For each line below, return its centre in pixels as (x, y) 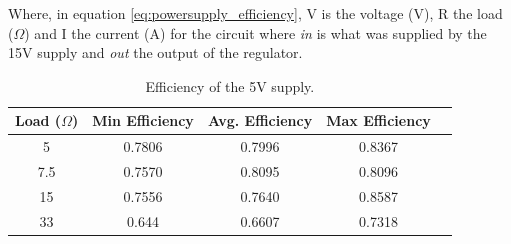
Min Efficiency (143, 120)
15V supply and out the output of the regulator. (155, 52)
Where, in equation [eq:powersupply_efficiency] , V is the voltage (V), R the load (255, 13)
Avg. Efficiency (260, 120)
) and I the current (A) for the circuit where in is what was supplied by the (255, 32)
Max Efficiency (378, 120)
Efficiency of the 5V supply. (230, 85)
